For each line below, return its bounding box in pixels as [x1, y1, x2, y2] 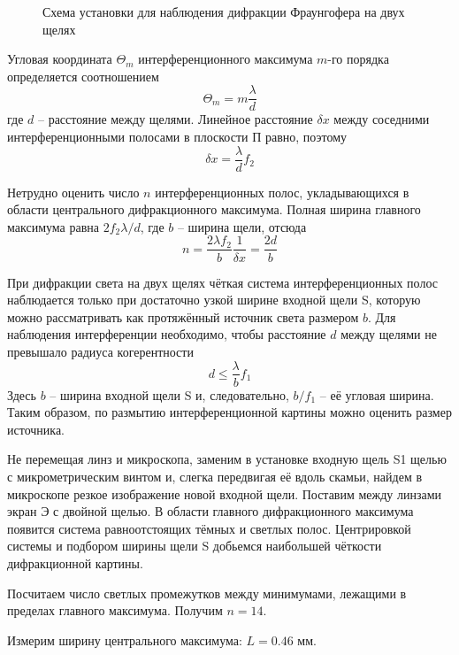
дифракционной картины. [7, 553, 143, 572]
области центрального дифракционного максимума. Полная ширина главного [7, 200, 421, 219]
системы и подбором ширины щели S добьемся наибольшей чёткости [7, 536, 382, 555]
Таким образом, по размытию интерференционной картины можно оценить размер [7, 403, 452, 421]
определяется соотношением [7, 66, 159, 85]
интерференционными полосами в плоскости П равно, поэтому [7, 127, 348, 146]
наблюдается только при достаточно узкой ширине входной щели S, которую [7, 290, 421, 309]
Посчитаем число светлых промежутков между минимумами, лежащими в [7, 583, 407, 602]
